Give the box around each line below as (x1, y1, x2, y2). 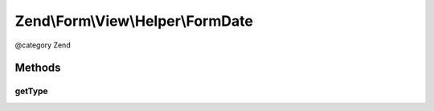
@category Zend (14, 40, 72, 50)
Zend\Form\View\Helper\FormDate (14, 12, 253, 30)
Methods (14, 61, 61, 75)
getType (14, 85, 48, 97)
